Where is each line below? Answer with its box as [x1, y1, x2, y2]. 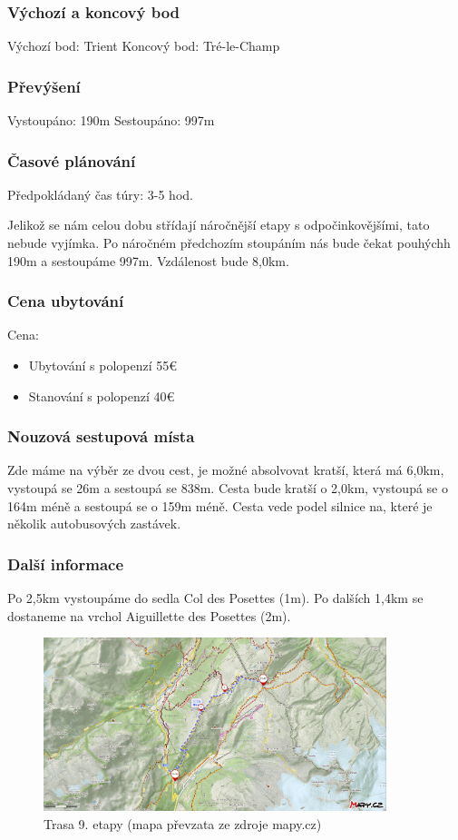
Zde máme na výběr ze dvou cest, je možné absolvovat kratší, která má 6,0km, [7, 460, 444, 479]
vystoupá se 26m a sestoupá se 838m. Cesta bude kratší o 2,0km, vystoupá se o [7, 479, 448, 498]
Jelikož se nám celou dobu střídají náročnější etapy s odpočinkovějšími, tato [7, 215, 430, 234]
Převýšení [7, 74, 81, 97]
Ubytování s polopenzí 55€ [28, 356, 178, 375]
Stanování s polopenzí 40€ [28, 386, 175, 405]
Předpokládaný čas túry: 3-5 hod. [7, 184, 193, 203]
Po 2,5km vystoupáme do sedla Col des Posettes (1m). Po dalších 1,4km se [7, 588, 424, 608]
